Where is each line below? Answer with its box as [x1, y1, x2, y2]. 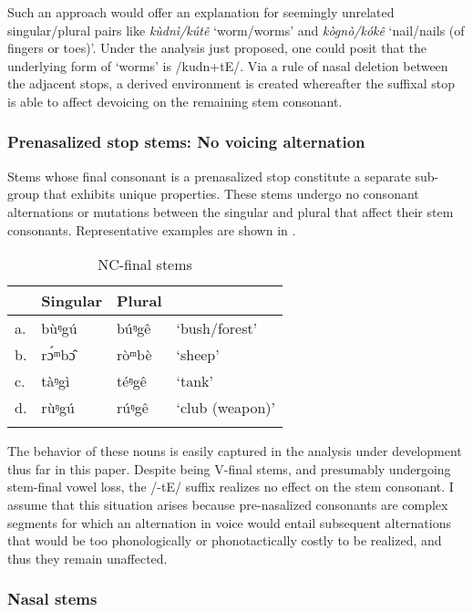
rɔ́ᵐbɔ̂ [41, 344, 76, 366]
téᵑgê [116, 370, 147, 392]
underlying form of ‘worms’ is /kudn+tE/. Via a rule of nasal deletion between [7, 56, 448, 75]
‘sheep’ [176, 344, 220, 366]
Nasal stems [7, 587, 98, 610]
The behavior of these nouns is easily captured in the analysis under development [7, 441, 462, 461]
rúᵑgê [116, 397, 149, 419]
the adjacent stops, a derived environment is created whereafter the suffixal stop [7, 74, 455, 93]
